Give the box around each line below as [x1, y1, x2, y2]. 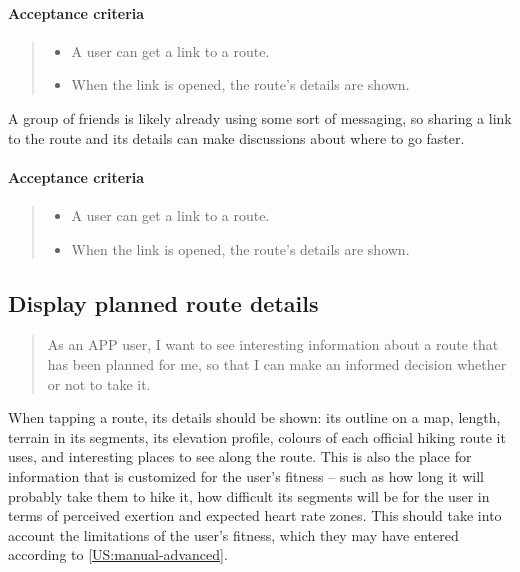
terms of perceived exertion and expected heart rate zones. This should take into [8, 505, 502, 526]
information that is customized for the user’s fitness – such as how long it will [8, 465, 484, 486]
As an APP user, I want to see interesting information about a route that [47, 334, 499, 355]
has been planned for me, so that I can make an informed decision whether [47, 353, 507, 374]
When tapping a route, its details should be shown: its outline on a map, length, [8, 407, 501, 428]
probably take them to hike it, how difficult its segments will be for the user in [8, 485, 490, 506]
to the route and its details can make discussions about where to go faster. [8, 127, 465, 148]
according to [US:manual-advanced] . [8, 544, 228, 565]
